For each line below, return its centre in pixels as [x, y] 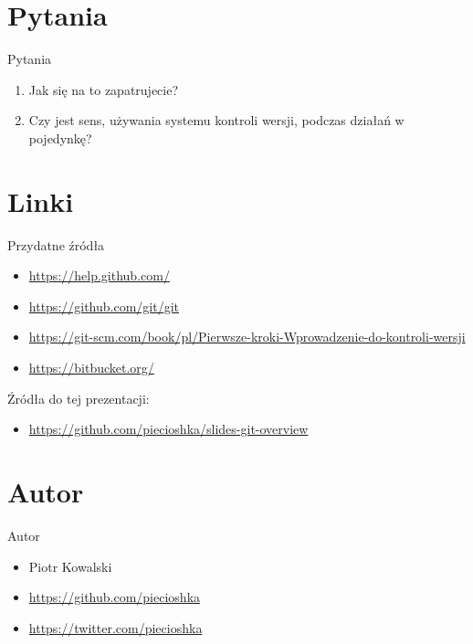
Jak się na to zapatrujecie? [104, 89]
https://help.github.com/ [99, 275]
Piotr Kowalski [70, 566]
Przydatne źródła [56, 244]
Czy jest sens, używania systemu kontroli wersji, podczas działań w [216, 120]
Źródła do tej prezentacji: [79, 398]
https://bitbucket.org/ [91, 367]
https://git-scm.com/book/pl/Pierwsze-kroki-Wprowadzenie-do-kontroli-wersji [247, 337]
